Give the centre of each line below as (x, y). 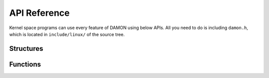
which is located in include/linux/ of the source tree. (67, 34)
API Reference (39, 13)
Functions (25, 64)
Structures (26, 49)
